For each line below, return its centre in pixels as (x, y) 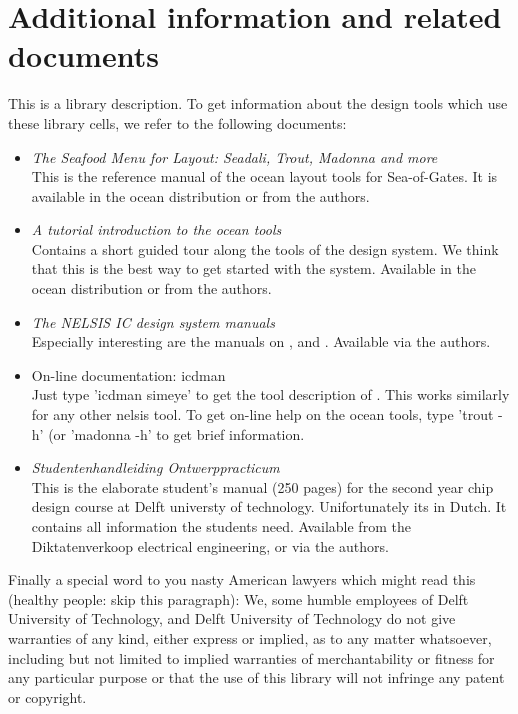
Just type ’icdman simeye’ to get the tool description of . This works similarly (270, 394)
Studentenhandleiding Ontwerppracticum (155, 467)
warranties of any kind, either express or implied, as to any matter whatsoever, (250, 637)
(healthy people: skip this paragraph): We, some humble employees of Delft (238, 598)
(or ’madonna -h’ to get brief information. (176, 433)
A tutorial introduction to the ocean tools (156, 229)
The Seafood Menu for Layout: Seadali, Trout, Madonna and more (234, 156)
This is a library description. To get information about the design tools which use (258, 103)
